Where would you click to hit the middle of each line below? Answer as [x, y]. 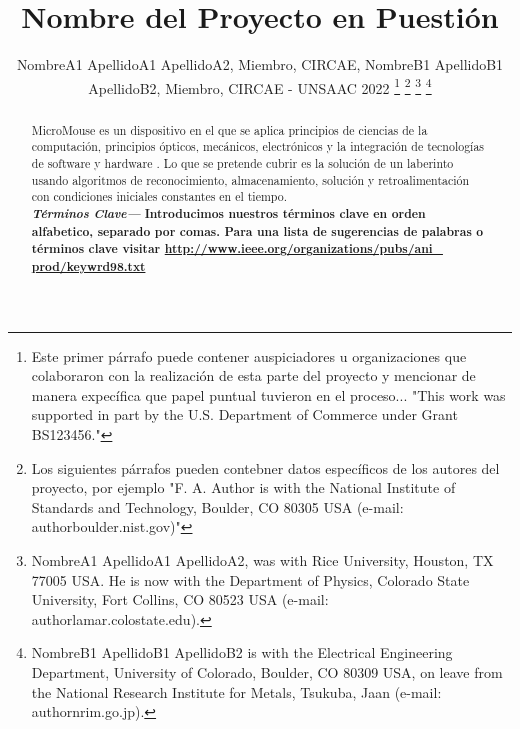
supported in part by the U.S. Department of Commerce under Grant [244, 414]
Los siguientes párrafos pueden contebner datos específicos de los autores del [265, 467]
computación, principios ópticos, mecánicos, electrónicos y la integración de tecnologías [258, 146]
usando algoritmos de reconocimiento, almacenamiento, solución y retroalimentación [250, 179]
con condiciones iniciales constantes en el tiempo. [159, 196]
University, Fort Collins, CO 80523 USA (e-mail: [180, 599]
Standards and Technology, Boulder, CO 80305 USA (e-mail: [217, 506]
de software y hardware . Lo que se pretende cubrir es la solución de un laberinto [242, 163]
